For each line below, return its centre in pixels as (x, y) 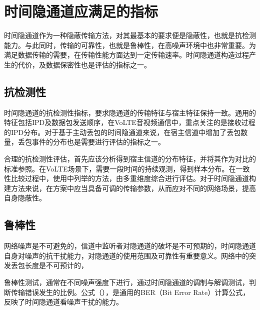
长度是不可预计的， (56, 265)
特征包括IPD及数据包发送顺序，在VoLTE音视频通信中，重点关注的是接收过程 (130, 122)
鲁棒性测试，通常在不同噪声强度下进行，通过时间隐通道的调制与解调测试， (126, 282)
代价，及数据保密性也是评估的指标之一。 (84, 64)
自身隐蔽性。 (25, 198)
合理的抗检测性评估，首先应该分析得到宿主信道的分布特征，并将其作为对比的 (130, 159)
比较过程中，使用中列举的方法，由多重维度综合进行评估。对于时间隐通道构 (133, 178)
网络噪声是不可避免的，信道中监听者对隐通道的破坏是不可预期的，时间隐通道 (130, 246)
